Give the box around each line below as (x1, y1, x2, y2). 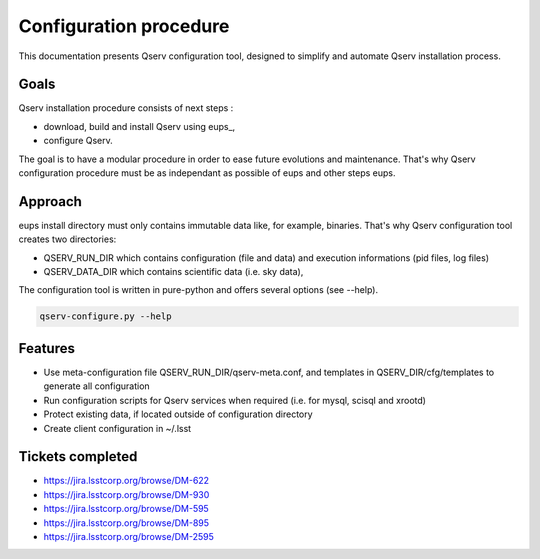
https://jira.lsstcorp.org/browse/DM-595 (43, 503, 209, 515)
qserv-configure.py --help (39, 311, 172, 322)
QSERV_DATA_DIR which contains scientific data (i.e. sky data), (43, 266, 304, 278)
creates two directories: (18, 233, 117, 245)
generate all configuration (43, 380, 150, 392)
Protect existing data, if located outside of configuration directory (43, 408, 314, 420)
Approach (18, 193, 82, 210)
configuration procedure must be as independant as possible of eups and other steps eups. (18, 167, 396, 179)
